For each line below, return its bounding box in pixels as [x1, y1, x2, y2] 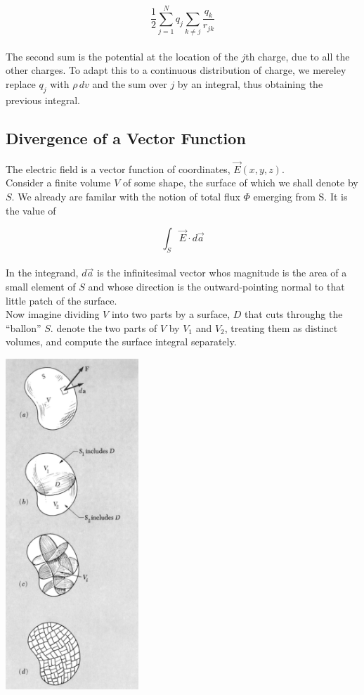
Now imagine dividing [6, 307, 100, 321]
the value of [6, 203, 56, 217]
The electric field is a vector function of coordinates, [6, 161, 230, 176]
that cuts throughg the [245, 307, 343, 321]
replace [6, 76, 36, 91]
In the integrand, [6, 265, 79, 280]
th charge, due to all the [245, 49, 350, 63]
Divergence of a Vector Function [6, 127, 246, 148]
